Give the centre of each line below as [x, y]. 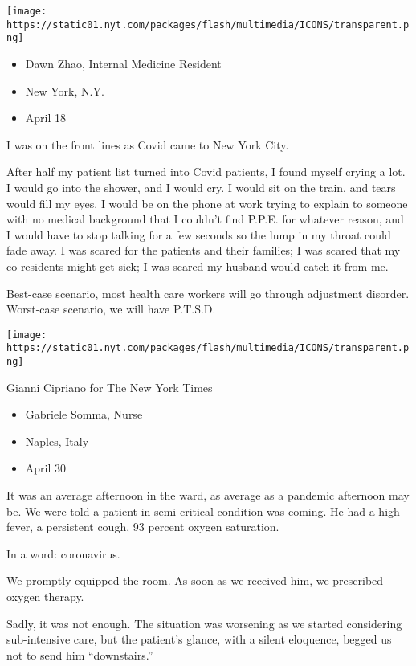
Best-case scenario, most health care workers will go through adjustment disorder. [208, 293]
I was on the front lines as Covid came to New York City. [148, 144]
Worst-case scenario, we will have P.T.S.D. [111, 309]
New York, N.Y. [65, 90]
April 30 [46, 468]
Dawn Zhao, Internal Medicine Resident [123, 63]
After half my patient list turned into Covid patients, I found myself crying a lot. [206, 172]
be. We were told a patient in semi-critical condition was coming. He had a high [203, 511]
